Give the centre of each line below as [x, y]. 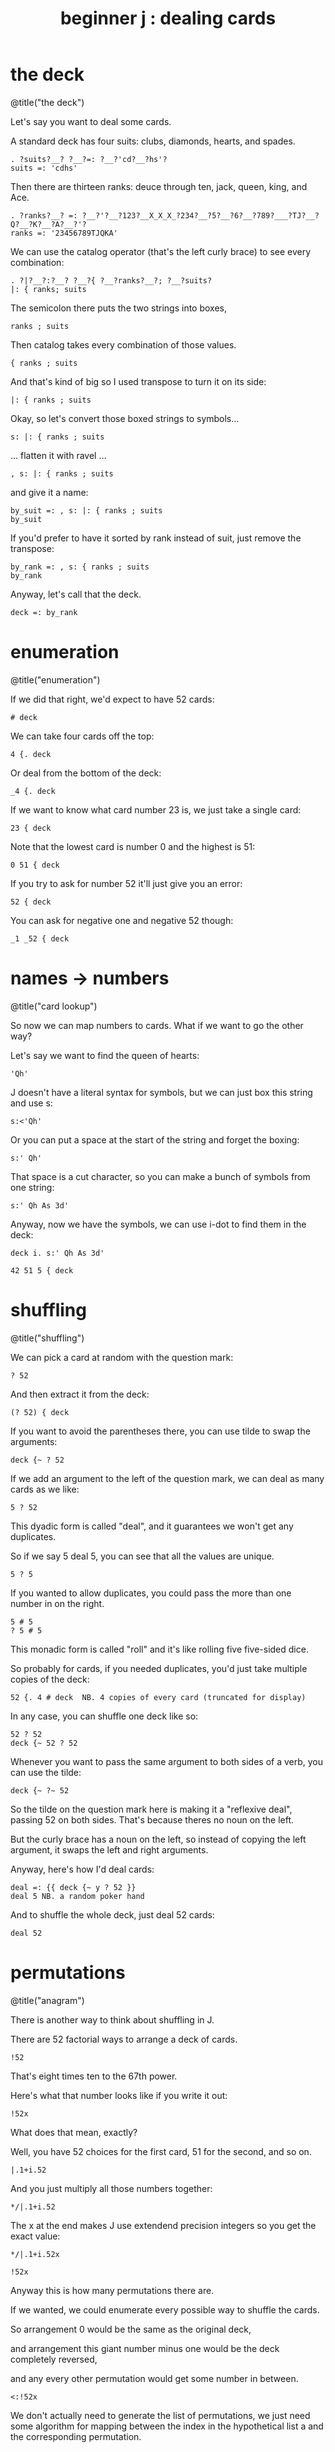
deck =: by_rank [44, 612]
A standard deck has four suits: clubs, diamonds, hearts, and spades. [153, 141]
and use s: [31, 1103]
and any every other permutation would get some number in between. [154, 2378]
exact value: [35, 2236]
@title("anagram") [47, 2000]
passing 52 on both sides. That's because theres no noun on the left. [152, 1819]
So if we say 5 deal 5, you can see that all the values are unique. [142, 1556]
